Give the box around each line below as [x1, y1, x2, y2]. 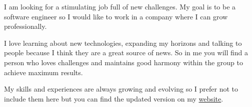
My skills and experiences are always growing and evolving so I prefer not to [4, 84, 238, 94]
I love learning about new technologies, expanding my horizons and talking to [4, 37, 242, 48]
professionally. [4, 21, 47, 31]
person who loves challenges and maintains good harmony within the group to [4, 57, 243, 67]
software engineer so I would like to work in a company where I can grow [4, 11, 228, 21]
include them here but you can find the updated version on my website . [4, 93, 223, 104]
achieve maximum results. [4, 67, 83, 77]
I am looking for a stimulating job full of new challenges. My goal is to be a [4, 1, 236, 11]
